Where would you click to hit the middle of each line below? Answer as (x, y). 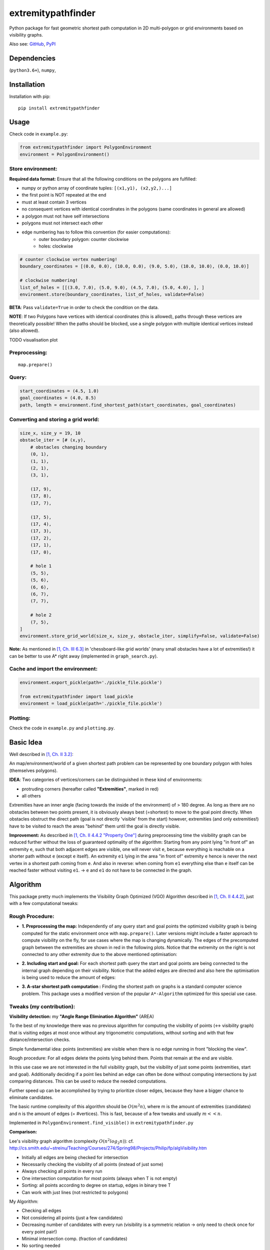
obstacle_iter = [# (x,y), (53, 440)
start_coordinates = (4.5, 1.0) (59, 391)
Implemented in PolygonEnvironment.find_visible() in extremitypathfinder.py (101, 1123)
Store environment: (33, 169)
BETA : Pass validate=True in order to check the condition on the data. (84, 307)
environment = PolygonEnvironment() (65, 154)
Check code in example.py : (39, 134)
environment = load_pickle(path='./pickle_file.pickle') (91, 703)
